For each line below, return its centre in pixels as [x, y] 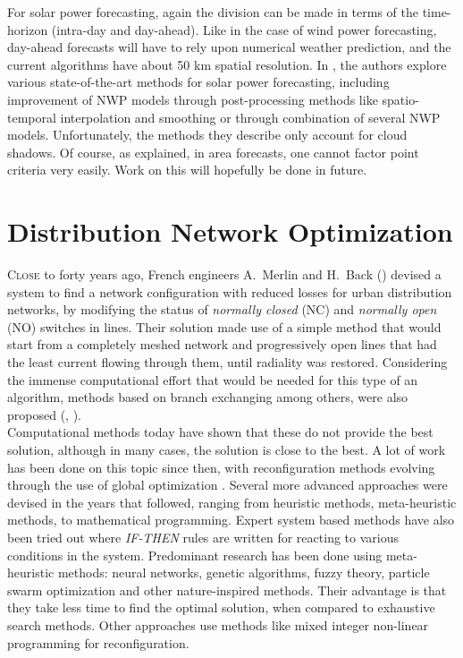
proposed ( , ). [44, 414]
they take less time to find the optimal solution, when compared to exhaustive [221, 607]
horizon [28, 29]
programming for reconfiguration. [98, 642]
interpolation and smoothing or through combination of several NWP [250, 117]
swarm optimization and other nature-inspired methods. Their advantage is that [227, 590]
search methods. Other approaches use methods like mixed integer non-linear [218, 624]
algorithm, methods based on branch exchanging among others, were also [208, 397]
